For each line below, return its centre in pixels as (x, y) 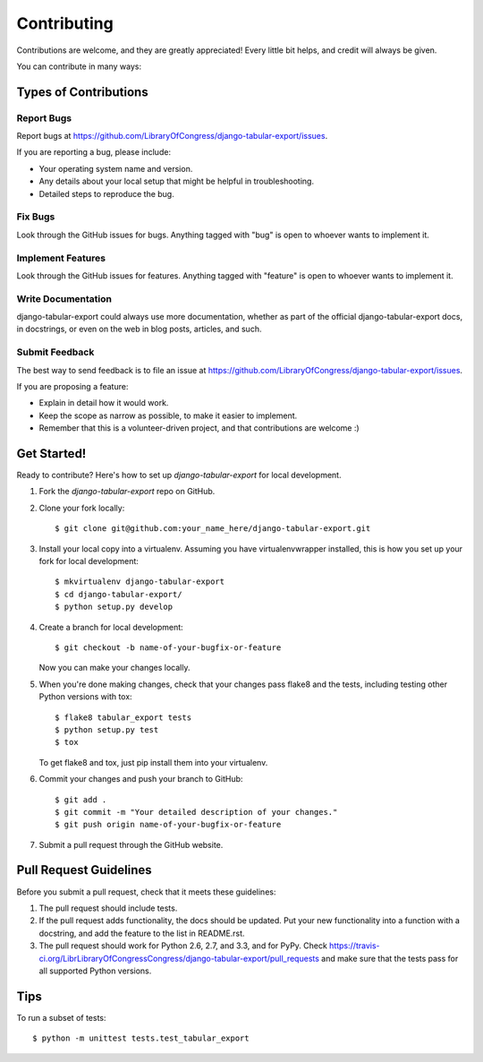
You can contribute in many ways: (79, 66)
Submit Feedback (55, 352)
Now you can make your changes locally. (114, 668)
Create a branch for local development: (111, 627)
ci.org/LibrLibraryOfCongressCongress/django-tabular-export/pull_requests (179, 958)
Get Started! (51, 454)
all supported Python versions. (95, 971)
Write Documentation (64, 298)
